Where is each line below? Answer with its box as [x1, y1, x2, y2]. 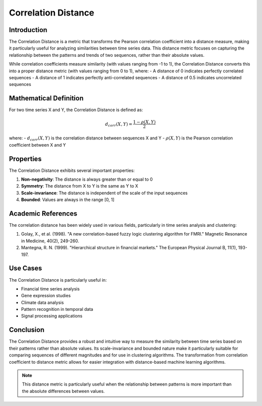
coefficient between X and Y [9, 142, 66, 148]
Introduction [9, 26, 48, 34]
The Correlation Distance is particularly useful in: [9, 277, 107, 283]
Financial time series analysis [21, 286, 80, 291]
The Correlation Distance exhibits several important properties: [9, 168, 135, 173]
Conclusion [9, 326, 45, 334]
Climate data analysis [21, 299, 64, 305]
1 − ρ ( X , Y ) [132, 119, 156, 125]
